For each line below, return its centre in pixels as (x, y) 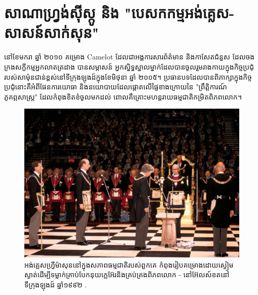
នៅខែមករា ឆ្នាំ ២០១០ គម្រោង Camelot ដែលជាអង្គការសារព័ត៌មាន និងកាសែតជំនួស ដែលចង (130, 57)
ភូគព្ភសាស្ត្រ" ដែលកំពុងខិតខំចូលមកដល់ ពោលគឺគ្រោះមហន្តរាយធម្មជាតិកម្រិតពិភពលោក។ (123, 96)
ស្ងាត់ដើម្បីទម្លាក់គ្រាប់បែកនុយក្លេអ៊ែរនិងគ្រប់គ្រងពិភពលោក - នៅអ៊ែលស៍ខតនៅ (127, 274)
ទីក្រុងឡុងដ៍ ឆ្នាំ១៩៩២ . (56, 284)
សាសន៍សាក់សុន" (51, 32)
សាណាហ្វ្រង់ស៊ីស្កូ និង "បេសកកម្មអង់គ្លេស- (119, 12)
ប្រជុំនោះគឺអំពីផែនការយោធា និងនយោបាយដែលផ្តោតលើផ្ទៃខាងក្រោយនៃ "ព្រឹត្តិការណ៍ (116, 87)
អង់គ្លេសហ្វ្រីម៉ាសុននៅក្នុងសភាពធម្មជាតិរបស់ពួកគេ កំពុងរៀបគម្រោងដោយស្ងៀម (129, 264)
